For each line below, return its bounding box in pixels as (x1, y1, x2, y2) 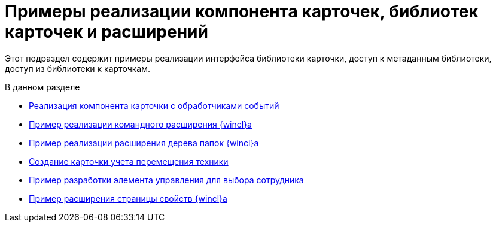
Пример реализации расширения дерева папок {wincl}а (29, 137, 259, 148)
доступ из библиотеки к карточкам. (5, 63, 151, 74)
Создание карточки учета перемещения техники (29, 156, 229, 167)
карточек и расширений (5, 22, 208, 42)
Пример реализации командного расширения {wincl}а (29, 119, 252, 129)
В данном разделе (5, 81, 80, 92)
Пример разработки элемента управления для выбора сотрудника (29, 174, 304, 185)
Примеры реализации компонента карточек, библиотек (5, 1, 479, 22)
